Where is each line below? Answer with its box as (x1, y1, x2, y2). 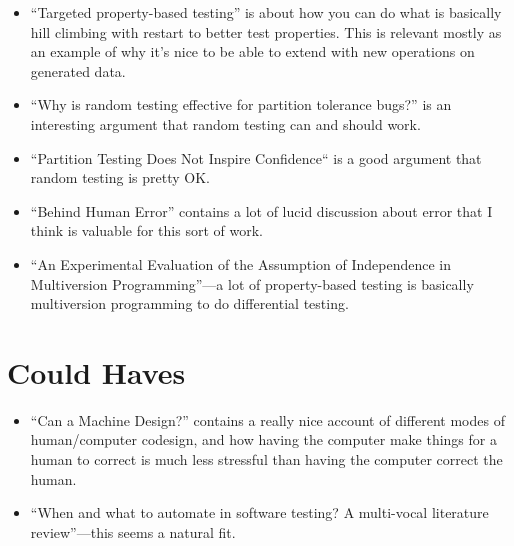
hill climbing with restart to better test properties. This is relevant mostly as (30, 21, 502, 42)
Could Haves (7, 351, 186, 392)
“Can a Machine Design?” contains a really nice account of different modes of (30, 409, 505, 430)
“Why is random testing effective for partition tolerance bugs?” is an (30, 94, 452, 115)
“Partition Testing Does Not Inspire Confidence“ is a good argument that (30, 147, 482, 168)
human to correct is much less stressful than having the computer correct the (30, 449, 503, 470)
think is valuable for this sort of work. (30, 220, 263, 241)
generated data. (30, 60, 126, 81)
